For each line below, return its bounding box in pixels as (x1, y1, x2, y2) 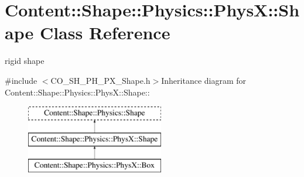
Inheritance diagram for (161, 74, 247, 86)
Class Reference (39, 21, 170, 45)
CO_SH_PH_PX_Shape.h (50, 74, 151, 86)
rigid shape (5, 55, 45, 67)
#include (5, 74, 37, 86)
